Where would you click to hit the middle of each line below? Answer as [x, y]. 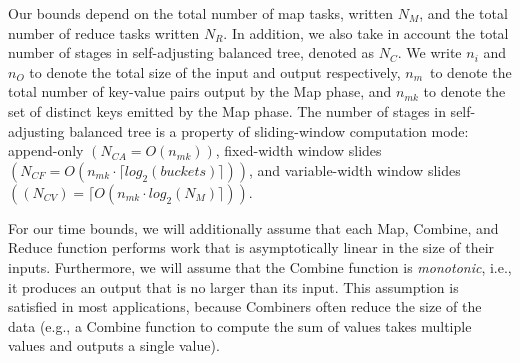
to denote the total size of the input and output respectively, [215, 71]
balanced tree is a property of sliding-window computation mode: [269, 130]
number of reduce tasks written [104, 32]
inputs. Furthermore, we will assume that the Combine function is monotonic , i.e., [260, 266]
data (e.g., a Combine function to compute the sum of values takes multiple [240, 325]
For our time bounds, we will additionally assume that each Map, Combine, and [253, 227]
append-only [46, 150]
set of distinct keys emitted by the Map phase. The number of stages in [227, 110]
